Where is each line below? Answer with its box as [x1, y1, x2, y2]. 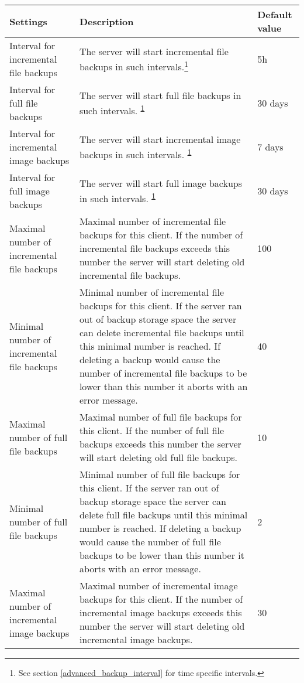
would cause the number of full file [79, 535, 221, 548]
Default [257, 8, 292, 21]
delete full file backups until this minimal [79, 508, 248, 521]
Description [79, 14, 134, 28]
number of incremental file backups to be [79, 366, 247, 380]
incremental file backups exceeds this [79, 241, 230, 255]
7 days [257, 140, 284, 153]
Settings [9, 14, 47, 28]
